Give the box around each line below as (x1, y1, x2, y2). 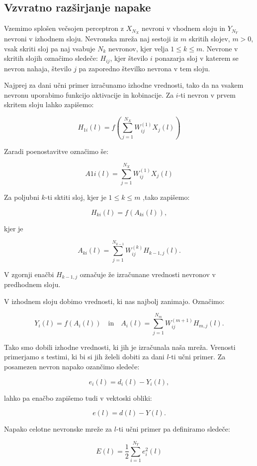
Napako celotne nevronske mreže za (4, 424, 112, 434)
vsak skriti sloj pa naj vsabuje (4, 43, 95, 53)
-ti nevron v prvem (178, 89, 236, 100)
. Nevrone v (202, 43, 238, 53)
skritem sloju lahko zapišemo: (4, 99, 94, 110)
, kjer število (110, 53, 148, 63)
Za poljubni (4, 191, 39, 202)
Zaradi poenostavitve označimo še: (4, 146, 109, 156)
